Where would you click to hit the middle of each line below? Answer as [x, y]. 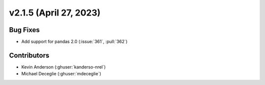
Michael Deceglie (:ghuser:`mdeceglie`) [61, 74]
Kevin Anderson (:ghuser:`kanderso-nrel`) [64, 67]
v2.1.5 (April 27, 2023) [55, 13]
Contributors [29, 55]
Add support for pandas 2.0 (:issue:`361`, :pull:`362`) [74, 42]
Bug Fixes [25, 30]
